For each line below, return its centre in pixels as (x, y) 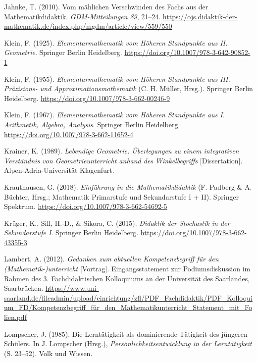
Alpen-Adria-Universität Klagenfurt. (59, 170)
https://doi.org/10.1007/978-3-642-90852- (187, 52)
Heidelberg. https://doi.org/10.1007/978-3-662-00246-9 (87, 98)
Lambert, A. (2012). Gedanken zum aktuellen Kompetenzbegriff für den (111, 259)
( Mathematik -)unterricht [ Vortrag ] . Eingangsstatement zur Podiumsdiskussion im (127, 269)
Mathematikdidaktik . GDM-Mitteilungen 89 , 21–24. (82, 16)
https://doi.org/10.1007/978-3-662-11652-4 (69, 134)
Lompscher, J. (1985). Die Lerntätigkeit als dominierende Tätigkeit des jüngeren (126, 334)
